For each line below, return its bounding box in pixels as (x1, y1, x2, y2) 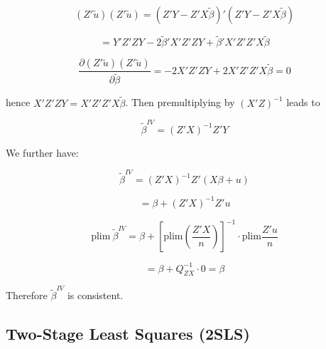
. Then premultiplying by (125, 95, 235, 110)
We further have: (6, 145, 79, 160)
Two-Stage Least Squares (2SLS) (6, 323, 250, 345)
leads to (286, 95, 320, 110)
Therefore (6, 288, 48, 303)
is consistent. (67, 288, 124, 303)
